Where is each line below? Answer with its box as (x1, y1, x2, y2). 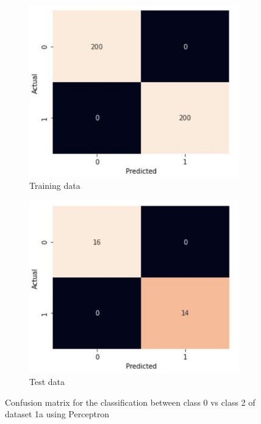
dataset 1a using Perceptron (5, 408, 110, 420)
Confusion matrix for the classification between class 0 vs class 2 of (5, 395, 256, 408)
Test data (29, 375, 65, 388)
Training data (29, 179, 80, 192)
